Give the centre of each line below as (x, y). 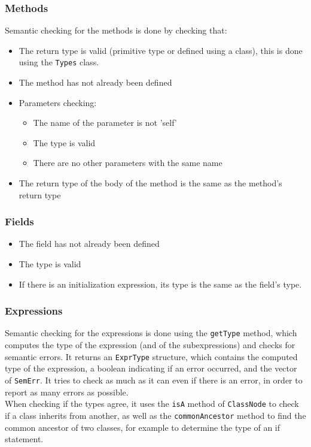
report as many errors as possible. (67, 392)
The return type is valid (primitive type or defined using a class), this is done (161, 50)
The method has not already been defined (95, 82)
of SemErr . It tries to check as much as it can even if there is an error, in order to (154, 380)
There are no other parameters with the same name (128, 163)
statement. (24, 439)
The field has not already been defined (89, 244)
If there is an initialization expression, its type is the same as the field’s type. (160, 284)
